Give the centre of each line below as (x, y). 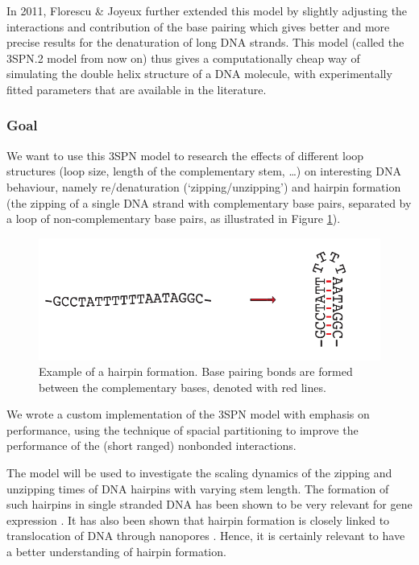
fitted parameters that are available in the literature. (137, 89)
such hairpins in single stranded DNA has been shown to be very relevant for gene (209, 504)
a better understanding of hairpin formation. (116, 552)
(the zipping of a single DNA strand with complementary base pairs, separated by (209, 202)
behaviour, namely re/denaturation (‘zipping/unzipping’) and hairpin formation (204, 186)
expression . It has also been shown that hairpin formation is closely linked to (198, 520)
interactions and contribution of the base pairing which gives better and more (198, 26)
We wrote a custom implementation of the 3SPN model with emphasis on (188, 414)
